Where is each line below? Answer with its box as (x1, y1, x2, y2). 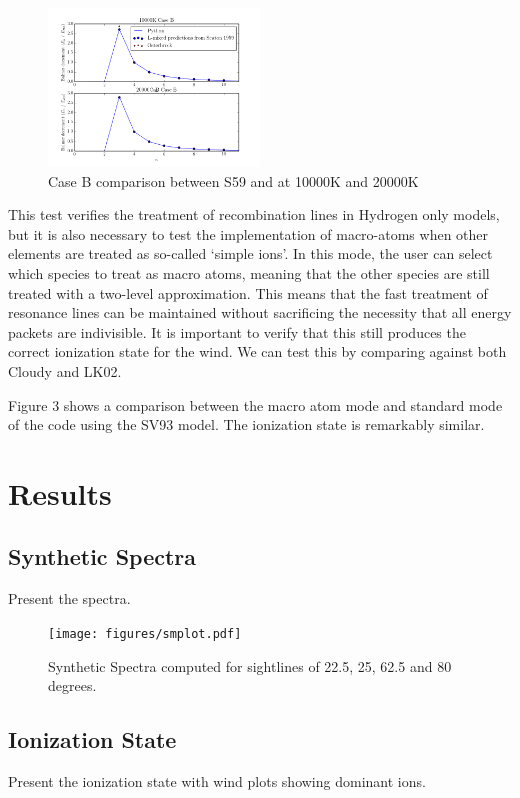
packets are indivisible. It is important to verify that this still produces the (8, 321, 466, 342)
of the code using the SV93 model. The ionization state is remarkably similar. (8, 414, 485, 435)
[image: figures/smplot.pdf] (48, 626, 242, 641)
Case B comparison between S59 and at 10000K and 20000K (48, 170, 419, 191)
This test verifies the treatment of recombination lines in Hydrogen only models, (8, 204, 500, 225)
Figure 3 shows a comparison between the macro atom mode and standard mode (8, 394, 503, 415)
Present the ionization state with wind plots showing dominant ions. (8, 770, 426, 791)
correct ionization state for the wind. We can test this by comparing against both (8, 341, 507, 362)
